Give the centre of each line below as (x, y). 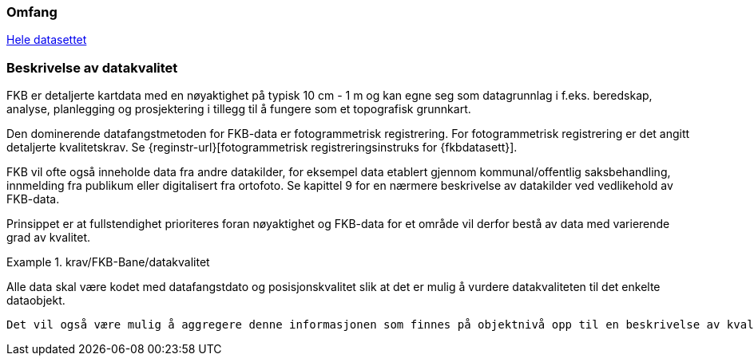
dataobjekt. (36, 301)
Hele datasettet (47, 40)
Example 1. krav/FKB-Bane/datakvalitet (108, 262)
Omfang (32, 12)
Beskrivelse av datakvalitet (92, 67)
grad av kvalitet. (49, 238)
